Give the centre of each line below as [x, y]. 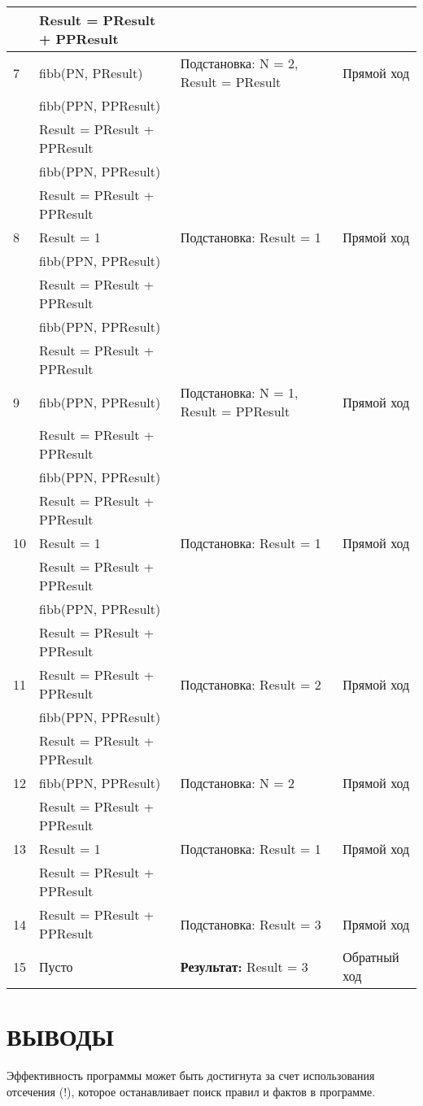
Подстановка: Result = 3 [251, 924]
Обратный [371, 957]
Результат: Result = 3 [244, 966]
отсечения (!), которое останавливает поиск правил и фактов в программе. [191, 1091]
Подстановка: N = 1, [239, 392]
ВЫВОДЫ [60, 1036]
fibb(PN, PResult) [91, 72]
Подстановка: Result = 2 [251, 684]
